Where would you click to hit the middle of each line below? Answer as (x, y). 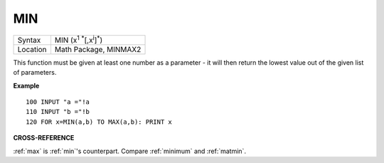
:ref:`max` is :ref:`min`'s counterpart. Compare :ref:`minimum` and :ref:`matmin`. (130, 151)
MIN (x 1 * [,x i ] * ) (79, 39)
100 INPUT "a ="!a (58, 102)
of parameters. (35, 73)
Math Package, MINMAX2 (98, 49)
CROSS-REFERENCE (44, 138)
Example (26, 85)
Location (32, 49)
